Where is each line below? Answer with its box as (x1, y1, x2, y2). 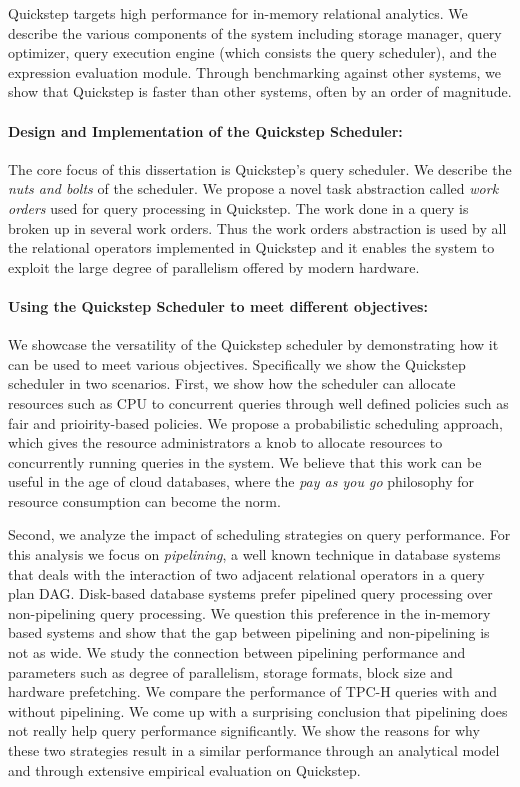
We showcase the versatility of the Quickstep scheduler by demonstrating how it (8, 334, 499, 355)
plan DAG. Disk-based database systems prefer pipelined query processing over (8, 583, 493, 604)
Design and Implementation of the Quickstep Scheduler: (8, 120, 403, 141)
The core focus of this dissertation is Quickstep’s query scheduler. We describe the (8, 158, 512, 179)
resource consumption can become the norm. (8, 490, 281, 511)
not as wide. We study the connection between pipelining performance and (8, 642, 466, 663)
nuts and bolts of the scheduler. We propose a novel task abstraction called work (8, 178, 499, 199)
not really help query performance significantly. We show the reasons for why (8, 720, 480, 741)
